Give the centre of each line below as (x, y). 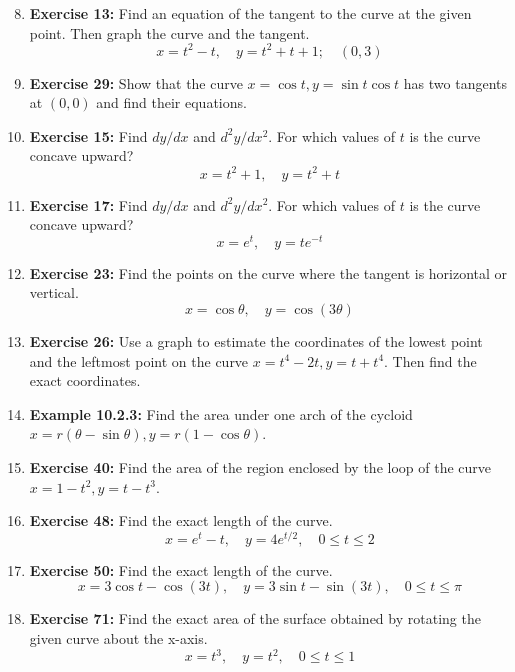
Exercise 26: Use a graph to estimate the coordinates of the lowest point (256, 341)
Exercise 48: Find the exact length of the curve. (181, 520)
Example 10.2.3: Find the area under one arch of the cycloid (221, 413)
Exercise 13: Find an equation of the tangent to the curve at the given (250, 13)
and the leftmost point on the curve (139, 360)
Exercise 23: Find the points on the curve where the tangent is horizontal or (268, 272)
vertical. (54, 292)
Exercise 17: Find (88, 204)
